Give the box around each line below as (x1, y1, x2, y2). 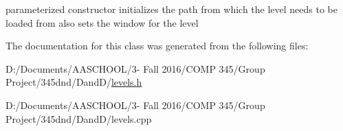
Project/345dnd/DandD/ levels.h (5, 75, 142, 89)
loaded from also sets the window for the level (5, 15, 199, 29)
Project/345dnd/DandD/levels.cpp (5, 111, 152, 126)
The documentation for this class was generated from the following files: (5, 38, 309, 53)
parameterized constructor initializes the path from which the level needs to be (5, 2, 338, 16)
